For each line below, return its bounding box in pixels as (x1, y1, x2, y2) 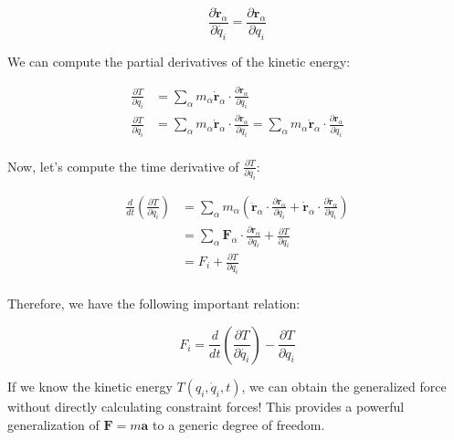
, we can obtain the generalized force (241, 376, 447, 395)
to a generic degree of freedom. (153, 414, 325, 434)
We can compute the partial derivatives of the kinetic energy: (7, 51, 351, 70)
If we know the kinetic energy (7, 376, 173, 395)
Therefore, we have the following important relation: (7, 294, 301, 313)
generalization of (7, 414, 100, 434)
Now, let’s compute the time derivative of (7, 156, 239, 175)
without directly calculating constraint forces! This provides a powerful (7, 396, 405, 415)
